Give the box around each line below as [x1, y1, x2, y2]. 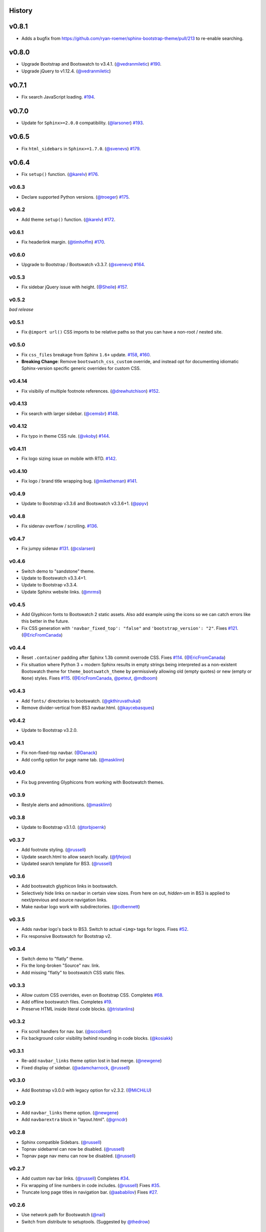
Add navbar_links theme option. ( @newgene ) [21, 1110, 119, 1116]
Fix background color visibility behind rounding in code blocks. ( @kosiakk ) [21, 1035, 173, 1041]
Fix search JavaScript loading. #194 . [21, 94, 96, 100]
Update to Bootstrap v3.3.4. [21, 582, 78, 588]
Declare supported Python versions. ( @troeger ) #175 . [21, 194, 130, 200]
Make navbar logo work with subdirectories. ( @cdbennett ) [21, 904, 140, 910]
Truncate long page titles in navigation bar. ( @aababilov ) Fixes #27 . [21, 1189, 158, 1195]
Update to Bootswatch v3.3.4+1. [21, 575, 87, 581]
